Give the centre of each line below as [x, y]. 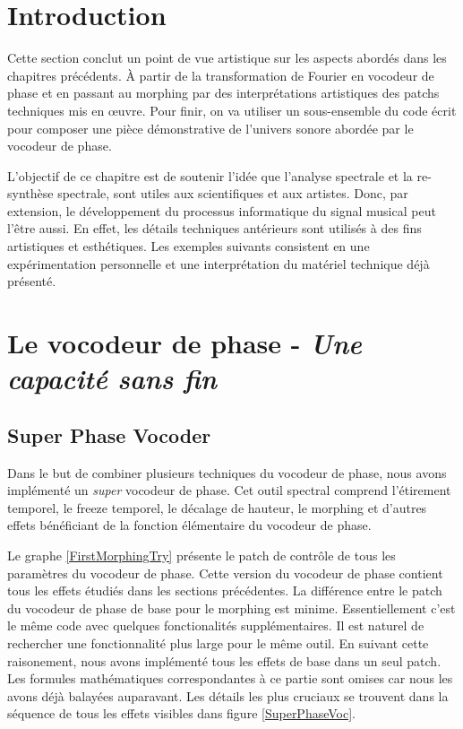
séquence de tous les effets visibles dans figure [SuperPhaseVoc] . [182, 713]
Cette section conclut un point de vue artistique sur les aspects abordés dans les [227, 58]
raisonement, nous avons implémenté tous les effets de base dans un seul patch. [224, 660]
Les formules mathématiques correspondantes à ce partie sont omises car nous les [230, 678]
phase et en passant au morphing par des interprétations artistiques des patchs [223, 93]
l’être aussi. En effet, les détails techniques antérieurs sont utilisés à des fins [214, 228]
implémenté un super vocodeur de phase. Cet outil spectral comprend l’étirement [229, 490]
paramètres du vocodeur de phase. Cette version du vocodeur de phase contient [225, 573]
